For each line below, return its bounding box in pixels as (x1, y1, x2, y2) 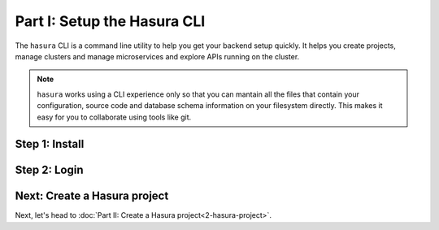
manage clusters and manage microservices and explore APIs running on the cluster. (15, 51, 300, 61)
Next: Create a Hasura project (15, 189, 169, 203)
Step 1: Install (15, 137, 85, 151)
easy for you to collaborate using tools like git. (37, 112, 192, 122)
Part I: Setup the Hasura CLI (15, 12, 206, 30)
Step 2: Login (15, 163, 84, 177)
